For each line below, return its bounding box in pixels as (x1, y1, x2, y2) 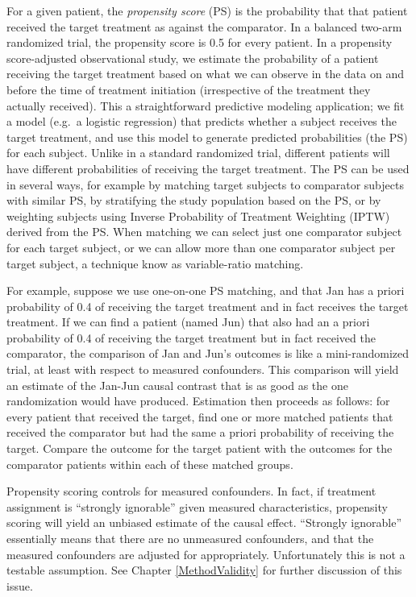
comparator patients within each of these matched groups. (6, 455, 293, 472)
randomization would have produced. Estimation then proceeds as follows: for (6, 392, 390, 409)
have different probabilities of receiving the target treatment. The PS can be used (6, 160, 410, 176)
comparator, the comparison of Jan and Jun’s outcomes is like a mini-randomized (6, 345, 410, 362)
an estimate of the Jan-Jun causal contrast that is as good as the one (6, 376, 348, 393)
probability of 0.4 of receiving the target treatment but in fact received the (6, 329, 376, 346)
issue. (6, 577, 33, 594)
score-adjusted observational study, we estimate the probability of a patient (6, 49, 379, 66)
